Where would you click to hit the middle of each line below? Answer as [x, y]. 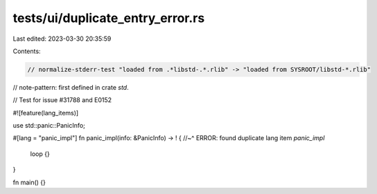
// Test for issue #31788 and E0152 [62, 100]
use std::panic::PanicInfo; [49, 126]
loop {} [40, 154]
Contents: [27, 51]
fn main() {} [29, 182]
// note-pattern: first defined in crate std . [71, 87]
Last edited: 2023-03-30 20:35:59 [62, 39]
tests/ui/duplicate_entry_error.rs [109, 18]
